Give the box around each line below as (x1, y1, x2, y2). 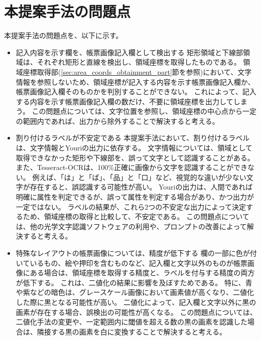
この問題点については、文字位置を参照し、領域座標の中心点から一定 (32, 106, 256, 116)
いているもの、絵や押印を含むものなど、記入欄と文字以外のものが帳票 (16, 257, 247, 268)
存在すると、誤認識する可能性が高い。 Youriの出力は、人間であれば (30, 182, 253, 192)
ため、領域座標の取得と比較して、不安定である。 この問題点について (23, 211, 249, 222)
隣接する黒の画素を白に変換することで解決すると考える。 (37, 326, 226, 336)
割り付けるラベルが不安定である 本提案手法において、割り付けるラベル (16, 132, 250, 143)
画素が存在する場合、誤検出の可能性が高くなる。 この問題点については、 (16, 306, 257, 317)
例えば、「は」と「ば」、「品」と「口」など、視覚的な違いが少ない (32, 172, 246, 182)
